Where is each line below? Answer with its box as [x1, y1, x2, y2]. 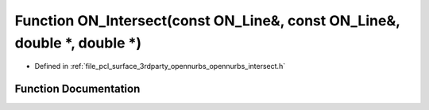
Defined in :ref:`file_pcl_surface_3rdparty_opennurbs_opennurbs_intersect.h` [34, 62, 286, 71]
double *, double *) [14, 34, 142, 51]
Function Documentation [14, 82, 141, 96]
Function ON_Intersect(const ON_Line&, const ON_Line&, [14, 12, 400, 29]
